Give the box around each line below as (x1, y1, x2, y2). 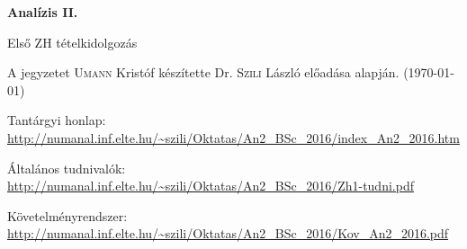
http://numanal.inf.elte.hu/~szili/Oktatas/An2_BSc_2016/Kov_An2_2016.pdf (7, 224, 449, 243)
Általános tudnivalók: (7, 158, 126, 177)
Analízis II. (7, 3, 78, 21)
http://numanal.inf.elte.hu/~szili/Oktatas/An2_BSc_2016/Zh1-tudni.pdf (7, 176, 414, 195)
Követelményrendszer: (7, 206, 128, 225)
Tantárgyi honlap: (7, 111, 106, 129)
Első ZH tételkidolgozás (7, 32, 138, 51)
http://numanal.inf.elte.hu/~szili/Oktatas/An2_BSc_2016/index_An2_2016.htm (7, 128, 460, 147)
